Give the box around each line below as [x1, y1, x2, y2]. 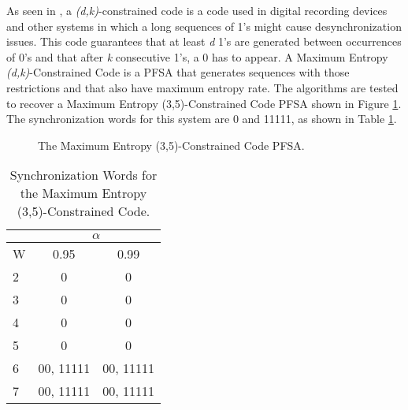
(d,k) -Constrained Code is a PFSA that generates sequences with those [6, 64, 350, 80]
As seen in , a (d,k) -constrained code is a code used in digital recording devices [6, 2, 388, 18]
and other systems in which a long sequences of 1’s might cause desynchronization [6, 17, 402, 34]
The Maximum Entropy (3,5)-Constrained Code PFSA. [38, 136, 305, 153]
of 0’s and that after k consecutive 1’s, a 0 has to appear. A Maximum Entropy [6, 48, 388, 65]
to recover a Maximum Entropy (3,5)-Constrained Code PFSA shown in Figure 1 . [6, 95, 402, 111]
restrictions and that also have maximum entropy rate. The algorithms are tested [6, 79, 399, 95]
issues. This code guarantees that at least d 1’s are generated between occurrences [6, 33, 402, 50]
